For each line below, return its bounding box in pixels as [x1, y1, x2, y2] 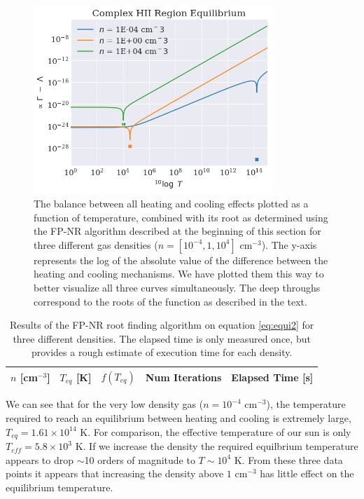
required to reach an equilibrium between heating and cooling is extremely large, [6, 411, 351, 425]
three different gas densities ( [34, 237, 158, 252]
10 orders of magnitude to [84, 452, 195, 467]
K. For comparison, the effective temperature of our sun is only [80, 424, 351, 439]
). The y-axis [261, 237, 317, 252]
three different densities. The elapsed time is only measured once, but [13, 331, 311, 346]
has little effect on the [260, 466, 354, 481]
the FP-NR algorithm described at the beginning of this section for [34, 224, 321, 238]
